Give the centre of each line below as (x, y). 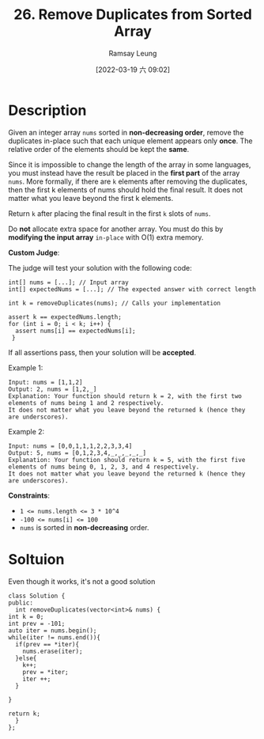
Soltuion (36, 559)
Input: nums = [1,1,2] (45, 382)
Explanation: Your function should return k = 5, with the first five (127, 460)
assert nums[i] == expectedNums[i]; (75, 331)
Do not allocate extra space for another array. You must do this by (116, 229)
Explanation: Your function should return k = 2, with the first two (125, 396)
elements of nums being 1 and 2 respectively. (86, 403)
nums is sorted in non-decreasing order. (84, 527)
